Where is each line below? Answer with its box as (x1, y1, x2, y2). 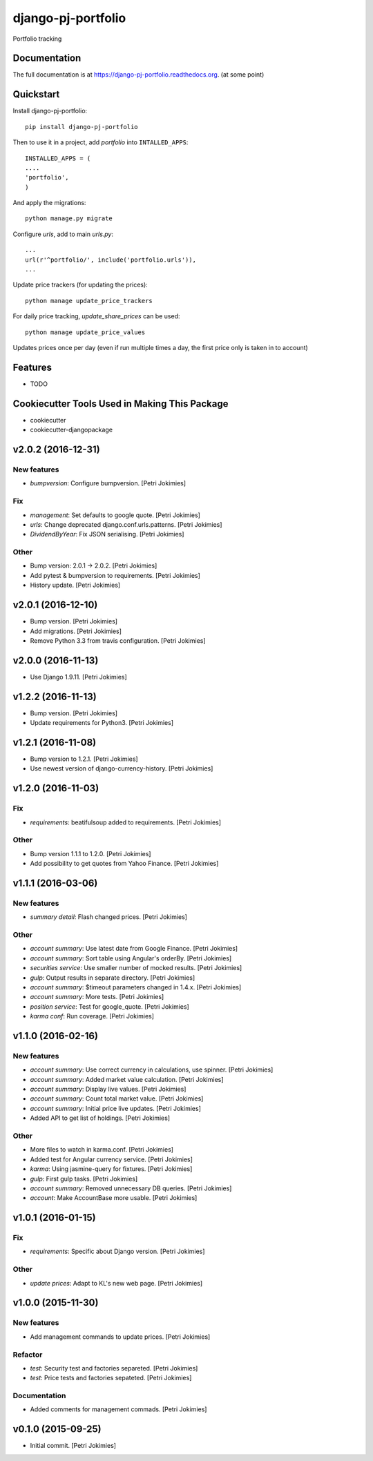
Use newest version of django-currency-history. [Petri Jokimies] (30, 764, 213, 773)
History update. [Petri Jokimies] (30, 581, 121, 590)
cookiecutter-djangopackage (30, 425, 113, 434)
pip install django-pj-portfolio (25, 123, 138, 130)
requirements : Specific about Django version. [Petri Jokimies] (30, 1247, 205, 1256)
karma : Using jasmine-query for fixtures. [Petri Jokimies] (30, 1165, 193, 1173)
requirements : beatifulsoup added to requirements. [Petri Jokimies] (30, 818, 221, 826)
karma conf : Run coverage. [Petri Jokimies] (30, 1012, 155, 1020)
